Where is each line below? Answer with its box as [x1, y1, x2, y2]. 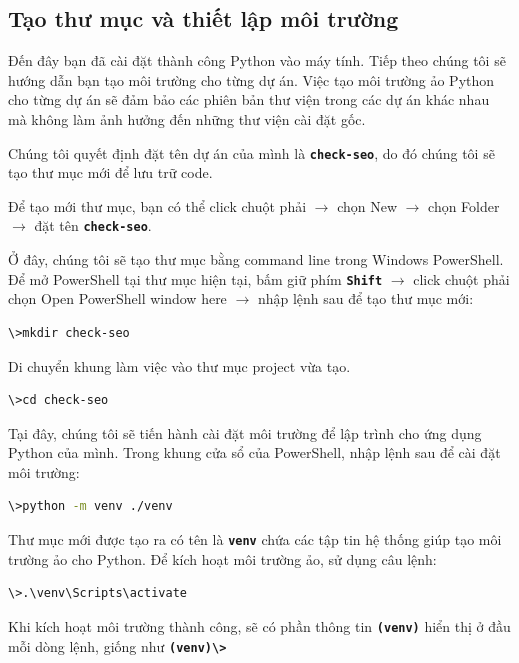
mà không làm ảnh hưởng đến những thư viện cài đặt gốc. [8, 108, 366, 129]
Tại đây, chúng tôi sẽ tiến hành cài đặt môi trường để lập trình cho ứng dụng [8, 422, 482, 443]
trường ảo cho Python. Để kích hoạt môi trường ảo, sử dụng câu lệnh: [8, 548, 437, 569]
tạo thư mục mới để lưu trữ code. [8, 162, 213, 183]
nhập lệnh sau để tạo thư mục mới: [257, 288, 474, 309]
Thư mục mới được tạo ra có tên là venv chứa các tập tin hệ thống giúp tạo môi [8, 529, 502, 550]
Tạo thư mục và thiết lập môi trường [8, 3, 399, 34]
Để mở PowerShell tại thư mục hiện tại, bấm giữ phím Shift [8, 268, 383, 289]
